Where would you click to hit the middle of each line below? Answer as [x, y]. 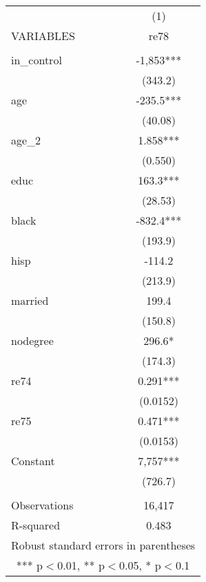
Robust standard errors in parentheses [103, 545]
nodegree [32, 340]
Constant [33, 461]
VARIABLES [43, 36]
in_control [37, 60]
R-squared [36, 525]
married [30, 300]
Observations [42, 505]
